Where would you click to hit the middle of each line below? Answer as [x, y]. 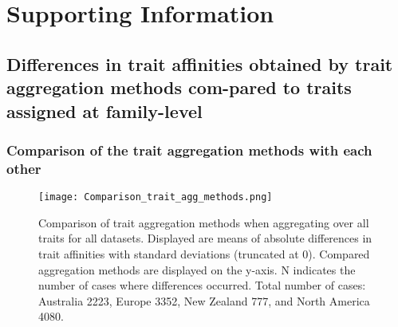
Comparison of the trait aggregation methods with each [189, 150]
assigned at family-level [104, 110]
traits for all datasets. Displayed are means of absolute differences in [205, 238]
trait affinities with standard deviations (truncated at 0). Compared [204, 253]
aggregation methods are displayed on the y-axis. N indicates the [197, 269]
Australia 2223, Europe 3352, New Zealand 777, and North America [204, 300]
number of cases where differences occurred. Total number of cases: [202, 285]
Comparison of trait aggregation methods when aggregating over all [204, 222]
